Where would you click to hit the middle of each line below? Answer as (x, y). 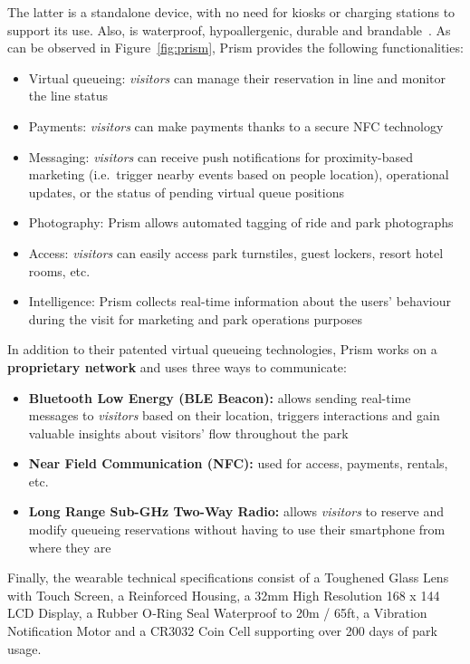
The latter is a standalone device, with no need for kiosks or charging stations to (231, 12)
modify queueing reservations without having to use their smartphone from (237, 529)
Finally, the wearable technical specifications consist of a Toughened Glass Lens (228, 577)
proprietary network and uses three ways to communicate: (177, 366)
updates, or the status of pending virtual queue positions (186, 192)
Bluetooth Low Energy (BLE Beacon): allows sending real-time (220, 397)
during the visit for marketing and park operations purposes (195, 318)
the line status (68, 96)
